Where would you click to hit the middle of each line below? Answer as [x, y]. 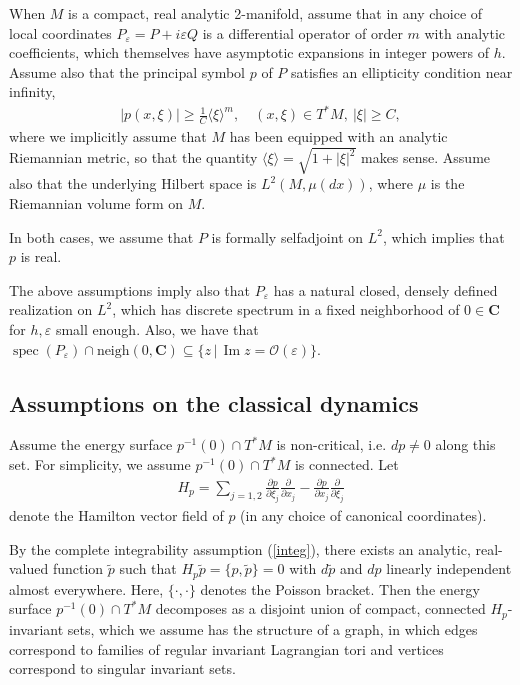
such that [148, 568]
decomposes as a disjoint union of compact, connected [320, 608]
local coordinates [60, 32]
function [78, 568]
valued [29, 568]
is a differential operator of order [302, 32]
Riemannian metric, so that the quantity [133, 157]
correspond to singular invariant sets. [122, 668]
